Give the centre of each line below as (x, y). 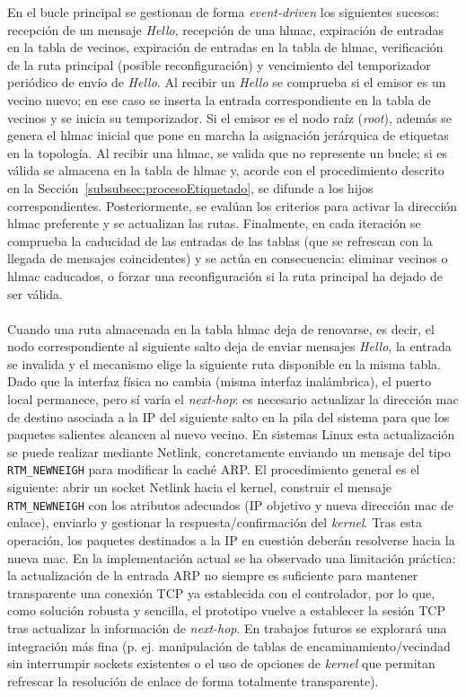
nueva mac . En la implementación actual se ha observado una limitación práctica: (232, 557)
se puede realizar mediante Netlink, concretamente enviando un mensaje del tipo (229, 451)
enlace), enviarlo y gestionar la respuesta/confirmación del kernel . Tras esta (215, 522)
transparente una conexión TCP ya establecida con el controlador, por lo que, (221, 592)
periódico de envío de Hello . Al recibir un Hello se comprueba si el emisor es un (227, 82)
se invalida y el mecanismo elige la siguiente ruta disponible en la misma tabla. (224, 363)
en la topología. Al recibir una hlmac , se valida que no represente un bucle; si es (228, 152)
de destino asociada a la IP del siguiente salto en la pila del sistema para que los (229, 416)
